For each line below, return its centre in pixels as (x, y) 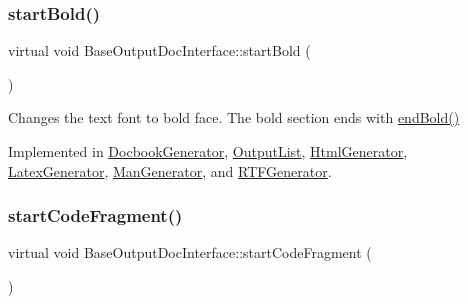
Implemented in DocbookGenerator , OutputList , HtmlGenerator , (208, 151)
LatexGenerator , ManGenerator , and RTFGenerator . (170, 170)
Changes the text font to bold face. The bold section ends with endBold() (234, 117)
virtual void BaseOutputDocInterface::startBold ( (159, 50)
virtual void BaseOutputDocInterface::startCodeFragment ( (190, 252)
